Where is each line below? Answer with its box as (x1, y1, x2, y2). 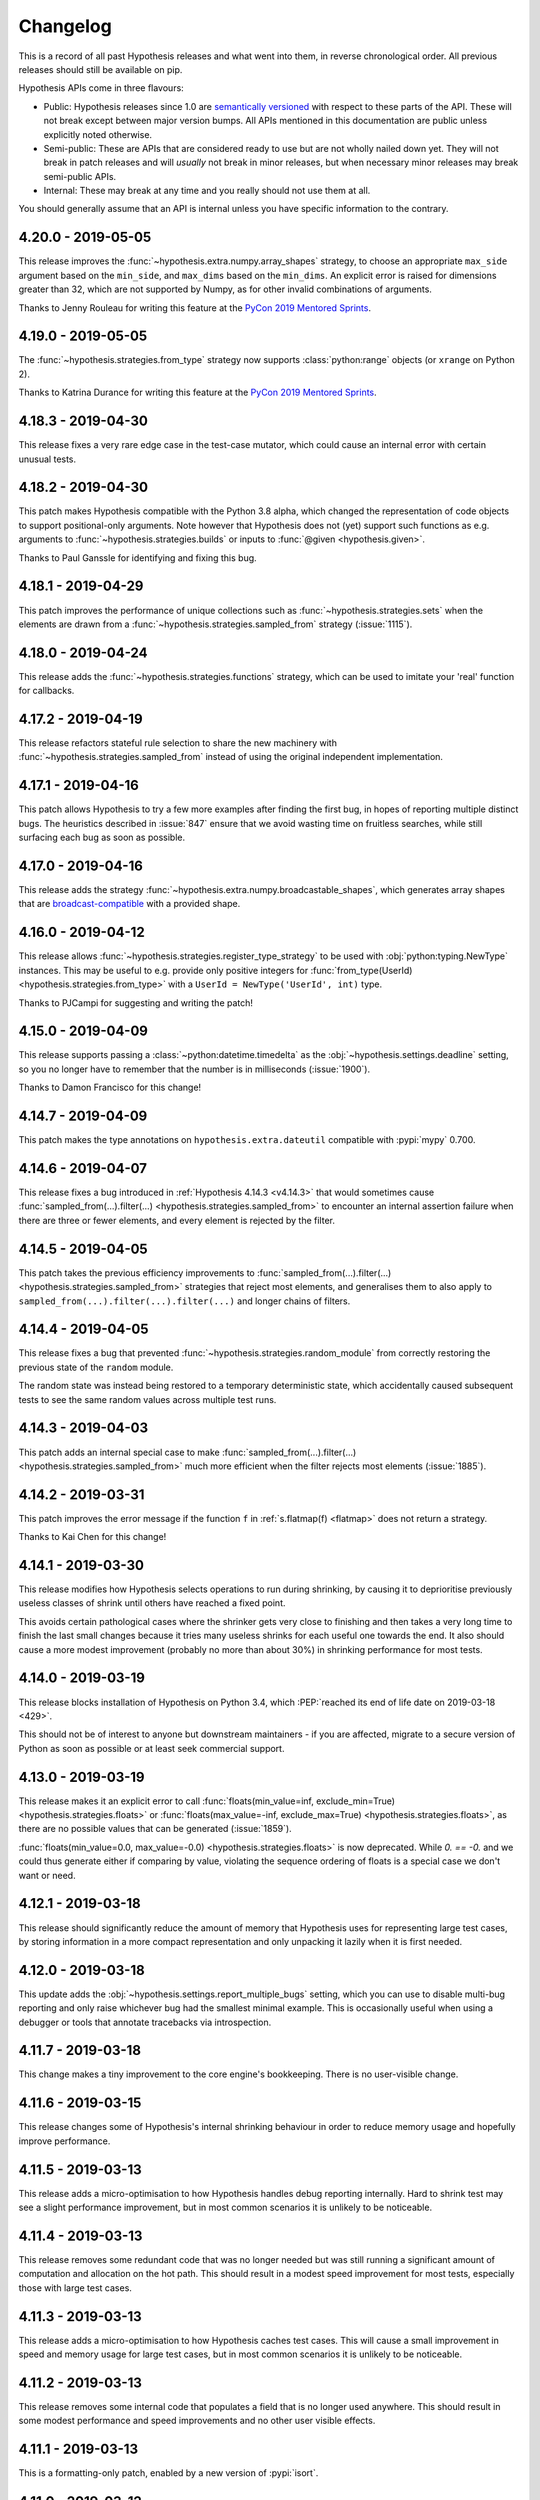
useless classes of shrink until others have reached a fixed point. (18, 1597, 286, 1609)
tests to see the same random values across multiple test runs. (18, 1393, 277, 1405)
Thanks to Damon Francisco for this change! (18, 1081, 202, 1094)
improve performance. (18, 2135, 111, 2147)
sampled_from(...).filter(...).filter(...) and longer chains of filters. (18, 1295, 351, 1307)
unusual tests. (18, 453, 77, 465)
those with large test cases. (18, 2281, 132, 2294)
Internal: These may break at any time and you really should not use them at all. (43, 185, 371, 197)
